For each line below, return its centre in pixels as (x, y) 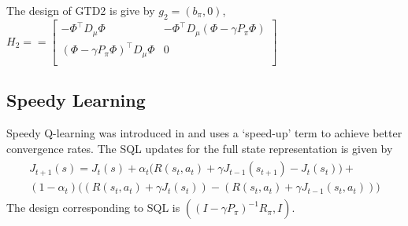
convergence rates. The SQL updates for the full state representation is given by (200, 148)
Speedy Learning (76, 100)
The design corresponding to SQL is (93, 208)
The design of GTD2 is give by (81, 10)
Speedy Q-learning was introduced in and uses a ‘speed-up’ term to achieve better (204, 133)
